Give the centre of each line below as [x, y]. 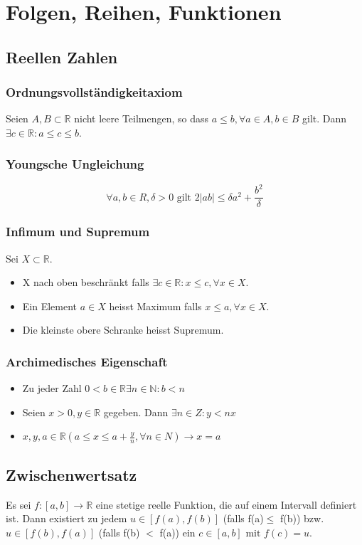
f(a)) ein [177, 532]
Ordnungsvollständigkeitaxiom [94, 92]
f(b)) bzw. [302, 518]
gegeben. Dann [136, 412]
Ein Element [50, 306]
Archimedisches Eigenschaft [87, 361]
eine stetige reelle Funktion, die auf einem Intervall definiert [226, 504]
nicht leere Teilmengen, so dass [142, 118]
